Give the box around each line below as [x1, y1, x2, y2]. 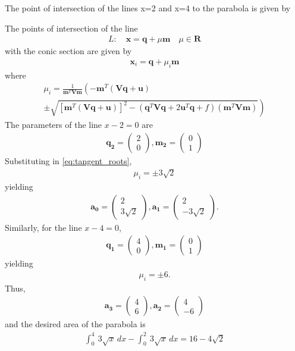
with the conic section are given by [5, 45, 132, 57]
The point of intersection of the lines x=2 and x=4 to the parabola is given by [5, 2, 291, 14]
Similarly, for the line [5, 221, 82, 233]
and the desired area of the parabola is [5, 318, 146, 330]
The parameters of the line [5, 118, 102, 131]
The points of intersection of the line [5, 21, 138, 34]
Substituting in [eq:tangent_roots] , [5, 154, 132, 167]
